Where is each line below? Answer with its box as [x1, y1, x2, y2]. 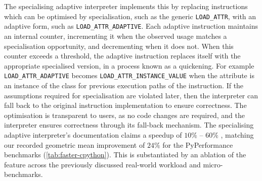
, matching [221, 129, 254, 140]
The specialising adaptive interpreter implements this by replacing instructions [4, 1, 248, 11]
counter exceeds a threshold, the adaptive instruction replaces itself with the [4, 50, 241, 61]
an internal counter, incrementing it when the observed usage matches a [4, 30, 227, 41]
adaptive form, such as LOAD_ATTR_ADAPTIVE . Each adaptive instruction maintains [4, 21, 258, 31]
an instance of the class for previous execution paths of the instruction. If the [4, 80, 244, 90]
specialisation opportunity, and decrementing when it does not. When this [4, 40, 234, 51]
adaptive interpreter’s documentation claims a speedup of [4, 129, 182, 140]
